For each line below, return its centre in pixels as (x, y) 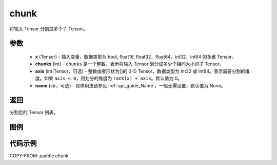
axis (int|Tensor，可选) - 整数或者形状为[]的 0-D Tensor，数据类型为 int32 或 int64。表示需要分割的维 (142, 71)
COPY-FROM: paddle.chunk (39, 156)
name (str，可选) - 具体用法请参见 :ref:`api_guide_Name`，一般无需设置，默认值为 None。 (130, 85)
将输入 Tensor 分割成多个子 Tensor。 (48, 29)
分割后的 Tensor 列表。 (34, 113)
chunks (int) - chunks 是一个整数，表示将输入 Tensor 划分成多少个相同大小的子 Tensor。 (130, 64)
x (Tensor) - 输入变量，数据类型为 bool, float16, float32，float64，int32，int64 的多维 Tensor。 (136, 57)
